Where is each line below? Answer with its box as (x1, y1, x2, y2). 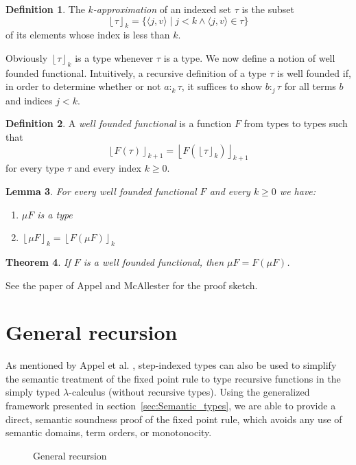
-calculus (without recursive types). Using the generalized (69, 385, 310, 399)
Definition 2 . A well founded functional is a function (5, 116, 232, 131)
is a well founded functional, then (83, 254, 224, 269)
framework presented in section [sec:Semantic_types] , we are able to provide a (5, 398, 336, 413)
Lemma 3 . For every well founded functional (5, 184, 197, 198)
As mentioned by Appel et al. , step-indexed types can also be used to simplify (5, 358, 337, 372)
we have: (279, 184, 316, 198)
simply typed (5, 385, 60, 399)
